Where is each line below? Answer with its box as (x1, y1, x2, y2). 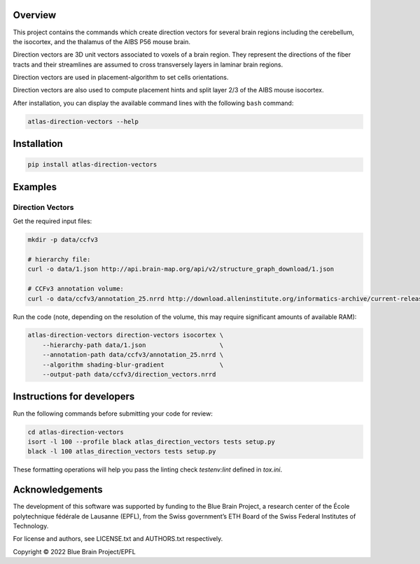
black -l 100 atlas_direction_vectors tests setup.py (27, 448, 216, 456)
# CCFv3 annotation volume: (27, 285, 124, 293)
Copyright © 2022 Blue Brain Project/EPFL (13, 547, 136, 556)
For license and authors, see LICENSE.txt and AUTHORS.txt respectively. (13, 535, 223, 543)
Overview (13, 9, 57, 21)
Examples (13, 181, 57, 192)
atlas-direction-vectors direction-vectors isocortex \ (27, 331, 224, 339)
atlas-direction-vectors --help (27, 118, 139, 125)
